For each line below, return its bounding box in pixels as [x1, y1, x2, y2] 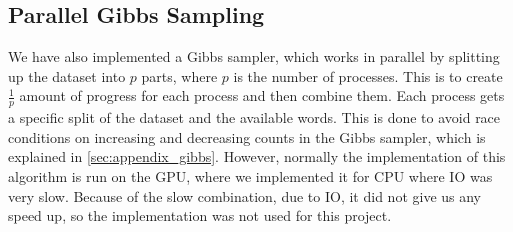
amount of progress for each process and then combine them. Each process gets [19, 85, 505, 106]
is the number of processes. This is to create [233, 65, 503, 86]
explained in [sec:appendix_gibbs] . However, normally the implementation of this [8, 146, 506, 167]
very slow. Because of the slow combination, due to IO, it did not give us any [8, 185, 482, 206]
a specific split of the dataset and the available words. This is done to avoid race [8, 107, 501, 128]
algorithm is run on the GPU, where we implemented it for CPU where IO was [8, 166, 493, 186]
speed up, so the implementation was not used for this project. [8, 205, 392, 226]
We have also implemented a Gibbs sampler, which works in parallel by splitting [8, 46, 500, 67]
